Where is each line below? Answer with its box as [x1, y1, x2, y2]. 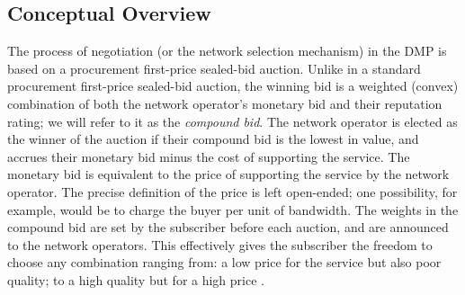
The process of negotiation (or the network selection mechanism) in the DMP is [7, 41, 447, 60]
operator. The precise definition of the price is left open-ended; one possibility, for [7, 182, 458, 201]
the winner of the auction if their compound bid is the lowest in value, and [7, 130, 419, 148]
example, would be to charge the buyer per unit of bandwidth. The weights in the [7, 200, 459, 219]
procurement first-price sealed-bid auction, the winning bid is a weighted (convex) [7, 76, 459, 95]
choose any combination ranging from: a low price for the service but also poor [7, 253, 442, 272]
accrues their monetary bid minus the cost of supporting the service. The [7, 147, 410, 165]
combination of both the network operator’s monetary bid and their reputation [7, 94, 443, 112]
